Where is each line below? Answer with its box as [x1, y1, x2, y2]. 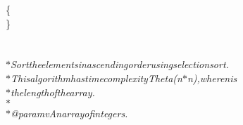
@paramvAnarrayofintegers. [11, 106, 128, 121]
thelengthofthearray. [11, 84, 95, 99]
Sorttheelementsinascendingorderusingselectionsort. [11, 57, 229, 72]
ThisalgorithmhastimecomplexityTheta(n [11, 70, 182, 85]
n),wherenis [187, 70, 237, 85]
